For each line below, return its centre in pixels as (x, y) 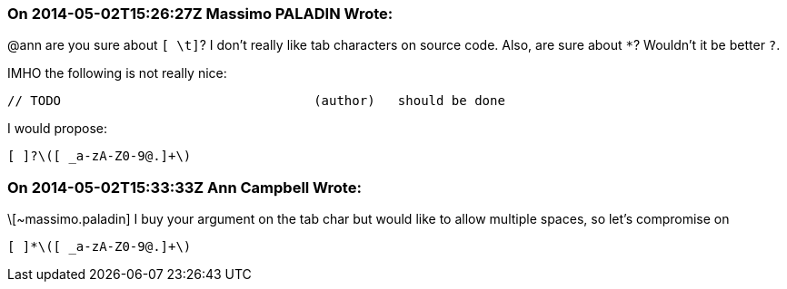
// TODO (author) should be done (256, 101)
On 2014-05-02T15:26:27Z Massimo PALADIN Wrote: (200, 14)
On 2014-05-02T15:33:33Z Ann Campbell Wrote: (184, 187)
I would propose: (58, 129)
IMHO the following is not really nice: (117, 73)
